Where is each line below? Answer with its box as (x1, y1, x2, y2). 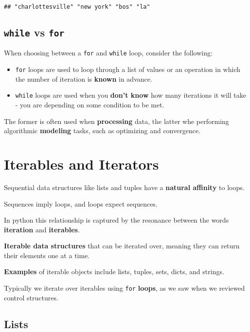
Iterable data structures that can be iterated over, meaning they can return (4, 241, 240, 251)
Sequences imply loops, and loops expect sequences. (4, 198, 158, 209)
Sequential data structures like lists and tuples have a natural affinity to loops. (4, 182, 245, 192)
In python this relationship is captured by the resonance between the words (4, 215, 229, 225)
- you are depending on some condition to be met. (15, 100, 164, 109)
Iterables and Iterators (4, 154, 159, 174)
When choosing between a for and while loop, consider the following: (4, 48, 213, 58)
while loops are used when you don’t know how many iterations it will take (15, 90, 246, 100)
